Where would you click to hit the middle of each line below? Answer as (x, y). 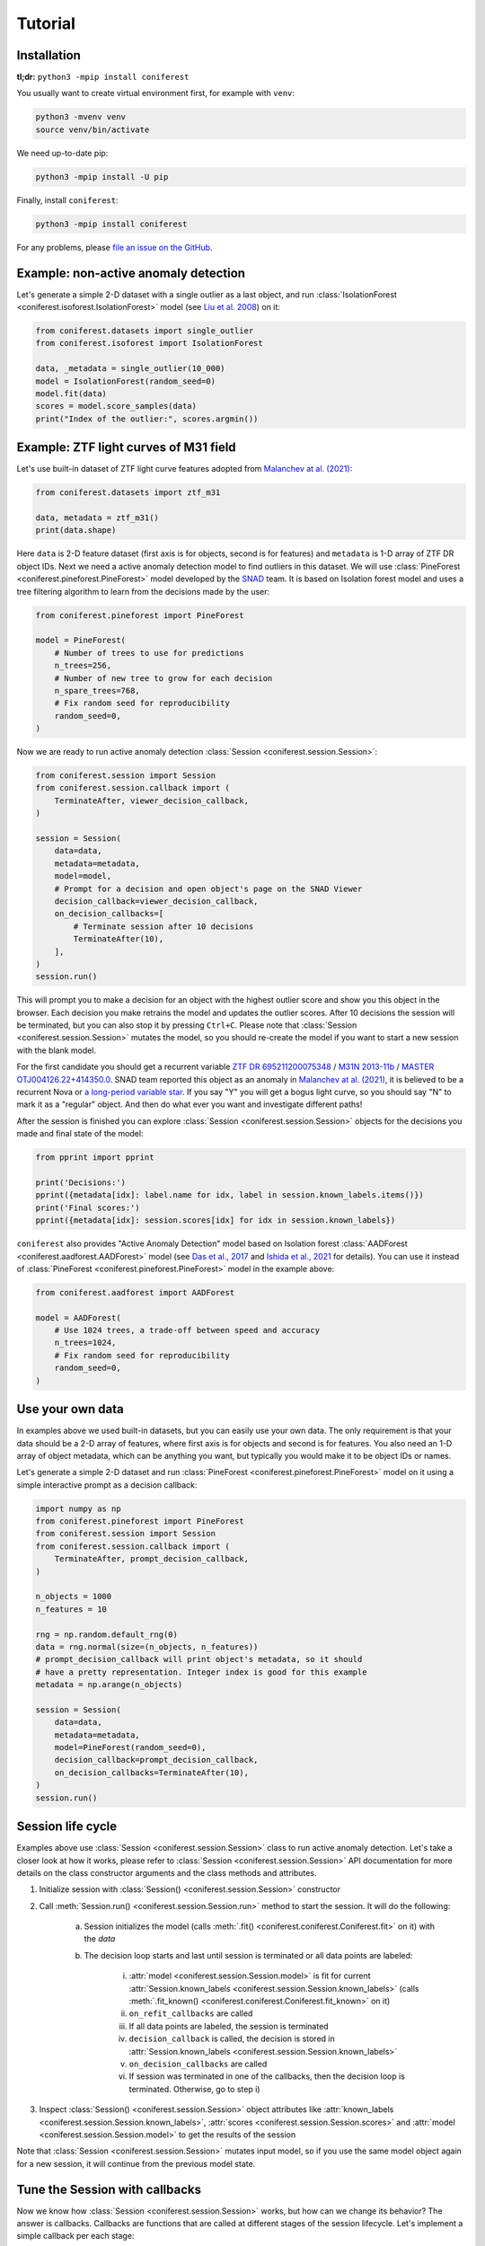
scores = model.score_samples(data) (116, 406)
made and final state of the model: (80, 1134)
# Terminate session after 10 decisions (163, 926)
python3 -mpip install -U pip (102, 177)
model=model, (83, 876)
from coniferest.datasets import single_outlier (145, 331)
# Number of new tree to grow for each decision (163, 678)
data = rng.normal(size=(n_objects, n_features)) (147, 1647)
